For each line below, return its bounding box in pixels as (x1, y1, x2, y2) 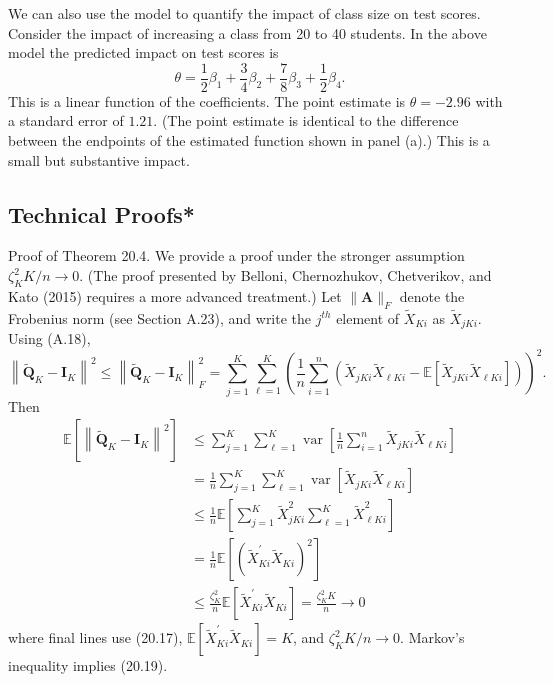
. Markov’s (400, 627, 465, 648)
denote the (399, 285, 465, 306)
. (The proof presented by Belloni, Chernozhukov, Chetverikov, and (79, 265, 492, 286)
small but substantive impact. (8, 149, 190, 170)
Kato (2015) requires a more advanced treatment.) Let (8, 285, 342, 306)
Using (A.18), (8, 328, 91, 349)
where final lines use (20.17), (8, 627, 183, 648)
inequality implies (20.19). (8, 655, 168, 676)
